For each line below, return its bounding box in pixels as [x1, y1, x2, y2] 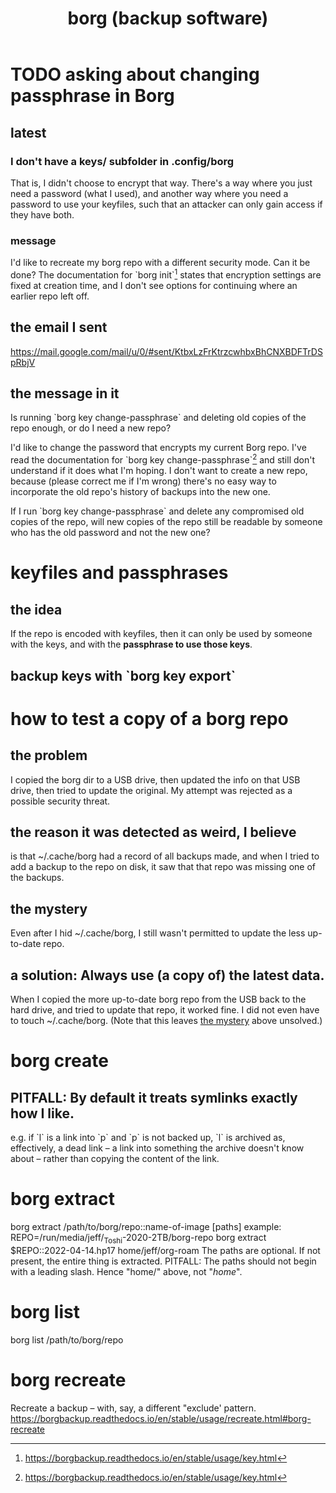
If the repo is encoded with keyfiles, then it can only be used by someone [10, 628, 313, 640]
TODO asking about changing [10, 63, 260, 86]
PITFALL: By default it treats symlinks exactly [10, 1089, 298, 1106]
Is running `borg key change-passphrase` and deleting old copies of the [10, 412, 307, 424]
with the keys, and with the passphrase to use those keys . [10, 638, 253, 651]
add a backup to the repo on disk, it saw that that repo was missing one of [10, 861, 316, 873]
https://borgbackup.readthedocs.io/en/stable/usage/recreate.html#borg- [10, 1412, 312, 1424]
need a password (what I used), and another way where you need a [10, 187, 289, 199]
